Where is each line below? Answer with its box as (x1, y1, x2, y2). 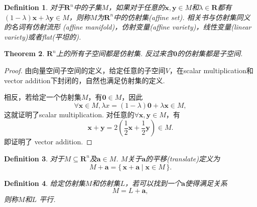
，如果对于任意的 (108, 2, 165, 12)
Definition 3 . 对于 (4, 153, 64, 163)
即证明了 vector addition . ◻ (4, 136, 92, 147)
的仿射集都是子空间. (177, 48, 243, 59)
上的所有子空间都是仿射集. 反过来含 (56, 48, 174, 59)
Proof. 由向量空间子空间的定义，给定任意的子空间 (4, 65, 166, 75)
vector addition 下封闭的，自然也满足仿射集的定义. (4, 75, 165, 85)
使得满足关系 (185, 177, 227, 188)
